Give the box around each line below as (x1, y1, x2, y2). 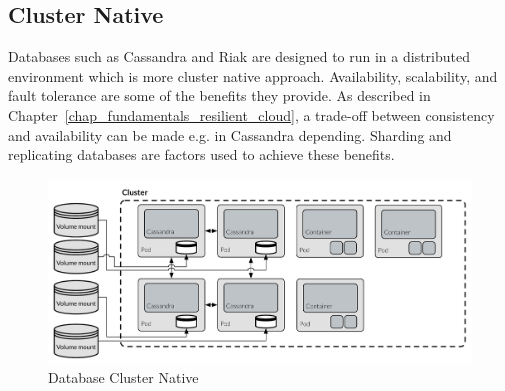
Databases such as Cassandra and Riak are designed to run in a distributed (8, 46, 470, 67)
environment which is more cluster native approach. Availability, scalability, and (8, 65, 498, 86)
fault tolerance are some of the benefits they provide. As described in (8, 85, 431, 106)
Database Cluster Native (48, 367, 199, 388)
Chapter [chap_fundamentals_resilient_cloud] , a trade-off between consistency (8, 104, 495, 125)
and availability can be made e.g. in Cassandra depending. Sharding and (8, 124, 452, 145)
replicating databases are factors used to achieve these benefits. (8, 144, 395, 165)
